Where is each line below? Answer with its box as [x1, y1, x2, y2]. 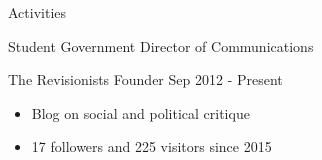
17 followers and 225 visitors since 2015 [31, 136, 272, 157]
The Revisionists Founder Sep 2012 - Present [8, 69, 283, 90]
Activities [8, 2, 67, 22]
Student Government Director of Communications [8, 35, 314, 56]
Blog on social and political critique [31, 102, 250, 123]
